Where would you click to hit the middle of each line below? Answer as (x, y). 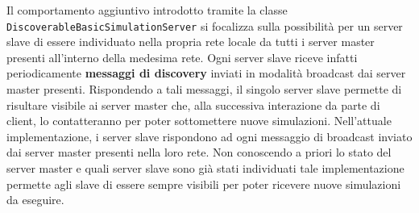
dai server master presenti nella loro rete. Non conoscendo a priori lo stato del (199, 152)
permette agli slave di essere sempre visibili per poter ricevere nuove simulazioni (204, 184)
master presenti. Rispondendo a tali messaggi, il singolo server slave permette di (204, 89)
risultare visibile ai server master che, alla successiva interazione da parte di (193, 104)
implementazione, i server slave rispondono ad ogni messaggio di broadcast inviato (209, 136)
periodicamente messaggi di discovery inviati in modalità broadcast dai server (206, 73)
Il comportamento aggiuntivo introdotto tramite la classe (147, 10)
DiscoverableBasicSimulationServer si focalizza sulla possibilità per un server (205, 25)
